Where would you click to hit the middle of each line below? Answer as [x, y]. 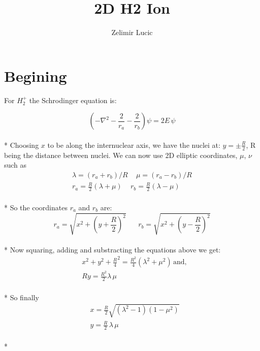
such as [15, 165]
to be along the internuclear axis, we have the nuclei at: [134, 145]
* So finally [22, 297]
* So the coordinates [36, 207]
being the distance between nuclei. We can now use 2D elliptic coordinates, [121, 155]
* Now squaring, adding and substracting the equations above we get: [112, 249]
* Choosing [22, 145]
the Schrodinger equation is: [73, 100]
